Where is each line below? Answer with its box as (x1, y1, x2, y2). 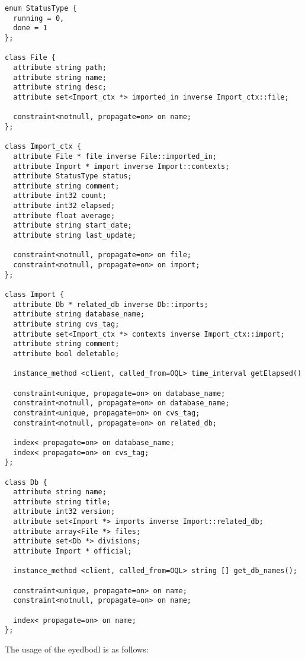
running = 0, (13, 14, 65, 23)
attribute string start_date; (13, 221, 132, 230)
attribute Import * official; (13, 547, 132, 556)
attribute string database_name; (13, 310, 145, 319)
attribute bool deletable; (13, 349, 120, 358)
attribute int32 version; (13, 507, 115, 516)
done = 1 (13, 24, 47, 33)
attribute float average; (13, 211, 115, 220)
